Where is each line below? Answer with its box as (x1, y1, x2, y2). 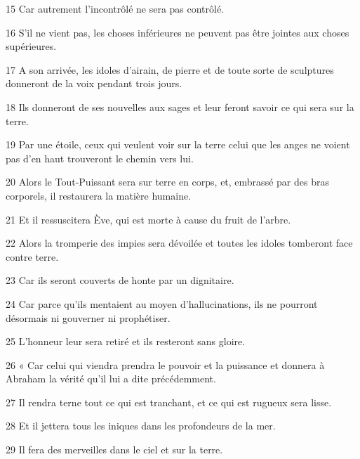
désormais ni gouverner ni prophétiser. (6, 310, 171, 325)
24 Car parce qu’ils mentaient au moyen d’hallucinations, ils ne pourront (6, 296, 318, 311)
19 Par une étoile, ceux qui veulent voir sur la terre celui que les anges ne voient (6, 137, 350, 152)
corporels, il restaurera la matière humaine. (6, 188, 192, 202)
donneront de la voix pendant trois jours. (6, 76, 182, 91)
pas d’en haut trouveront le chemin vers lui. (6, 150, 194, 165)
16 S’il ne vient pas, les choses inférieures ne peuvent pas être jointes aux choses (6, 25, 349, 39)
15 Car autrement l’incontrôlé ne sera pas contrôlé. (6, 1, 225, 15)
